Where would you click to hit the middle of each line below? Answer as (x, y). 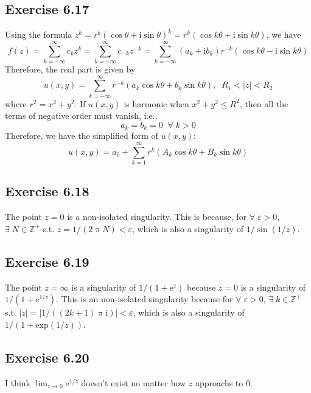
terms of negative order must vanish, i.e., (81, 115)
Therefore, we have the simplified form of (82, 136)
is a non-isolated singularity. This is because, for (157, 217)
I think (18, 382)
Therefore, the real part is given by (70, 69)
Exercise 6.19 (47, 261)
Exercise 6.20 (47, 357)
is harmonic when (156, 103)
